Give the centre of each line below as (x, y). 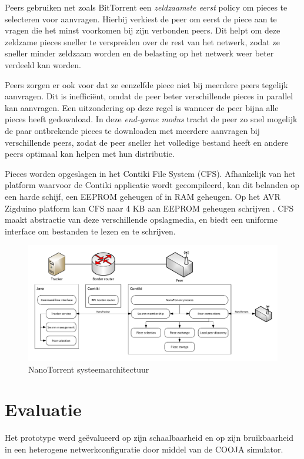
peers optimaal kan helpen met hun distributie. (90, 154)
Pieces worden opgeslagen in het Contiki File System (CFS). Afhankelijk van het (150, 173)
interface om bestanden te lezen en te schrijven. (90, 231)
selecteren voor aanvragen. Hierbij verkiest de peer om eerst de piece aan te (141, 19)
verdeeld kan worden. (43, 64)
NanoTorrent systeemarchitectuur (89, 369)
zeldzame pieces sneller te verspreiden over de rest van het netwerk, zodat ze (142, 41)
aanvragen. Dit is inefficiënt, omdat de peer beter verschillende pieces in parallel (149, 96)
